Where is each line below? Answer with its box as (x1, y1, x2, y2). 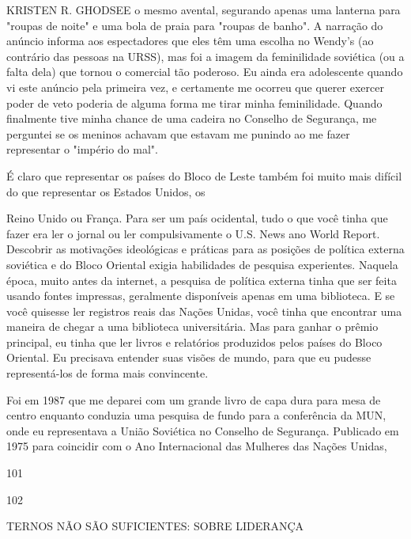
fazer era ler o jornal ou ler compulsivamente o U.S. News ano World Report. (6, 225, 380, 241)
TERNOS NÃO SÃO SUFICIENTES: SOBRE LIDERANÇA (6, 518, 304, 534)
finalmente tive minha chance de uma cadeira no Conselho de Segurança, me (6, 110, 377, 127)
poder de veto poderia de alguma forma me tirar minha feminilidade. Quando (6, 94, 383, 111)
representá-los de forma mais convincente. (6, 365, 209, 381)
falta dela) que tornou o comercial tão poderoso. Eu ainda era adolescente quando (6, 63, 403, 80)
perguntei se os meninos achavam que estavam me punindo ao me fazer (6, 125, 350, 142)
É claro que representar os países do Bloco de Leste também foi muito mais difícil (6, 167, 402, 184)
